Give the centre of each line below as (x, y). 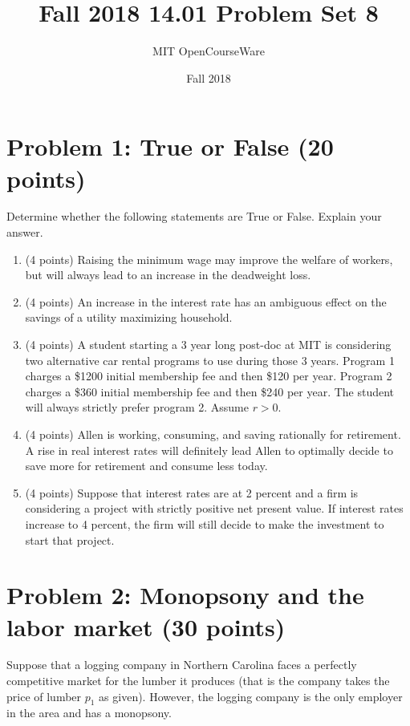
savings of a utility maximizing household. (129, 317)
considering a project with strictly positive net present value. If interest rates (214, 508)
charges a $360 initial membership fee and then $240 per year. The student (210, 391)
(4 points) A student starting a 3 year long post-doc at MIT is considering (208, 344)
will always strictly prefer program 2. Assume (137, 407)
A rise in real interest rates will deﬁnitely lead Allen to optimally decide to (209, 450)
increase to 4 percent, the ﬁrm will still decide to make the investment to (205, 523)
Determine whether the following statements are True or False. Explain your (194, 216)
